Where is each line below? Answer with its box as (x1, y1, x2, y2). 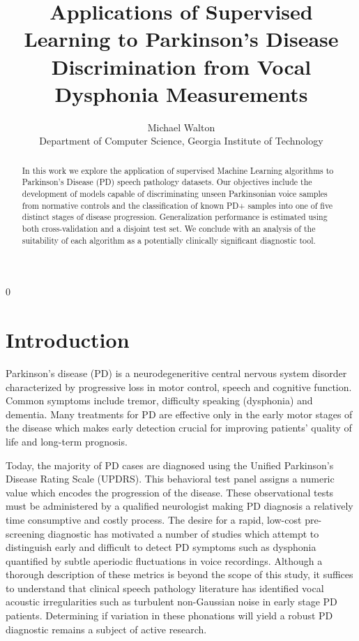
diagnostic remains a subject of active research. (6, 621, 207, 636)
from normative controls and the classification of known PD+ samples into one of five (22, 199, 333, 211)
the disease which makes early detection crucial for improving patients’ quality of (6, 420, 352, 435)
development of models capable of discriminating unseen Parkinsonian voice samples (22, 187, 328, 199)
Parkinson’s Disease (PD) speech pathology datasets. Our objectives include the (22, 176, 312, 188)
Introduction (6, 325, 130, 354)
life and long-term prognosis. (6, 434, 128, 448)
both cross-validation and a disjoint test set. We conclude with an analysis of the (22, 222, 316, 234)
